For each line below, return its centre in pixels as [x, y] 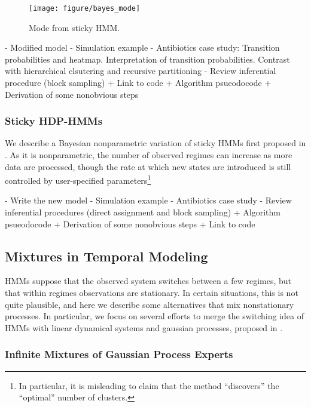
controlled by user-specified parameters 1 [78, 179]
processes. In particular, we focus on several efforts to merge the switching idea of [155, 316]
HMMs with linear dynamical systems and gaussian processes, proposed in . [144, 327]
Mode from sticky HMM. [74, 27]
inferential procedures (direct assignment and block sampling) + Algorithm [143, 212]
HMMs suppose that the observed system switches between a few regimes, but [148, 281]
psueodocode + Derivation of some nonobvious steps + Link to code [130, 223]
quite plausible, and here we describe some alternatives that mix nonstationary [150, 304]
